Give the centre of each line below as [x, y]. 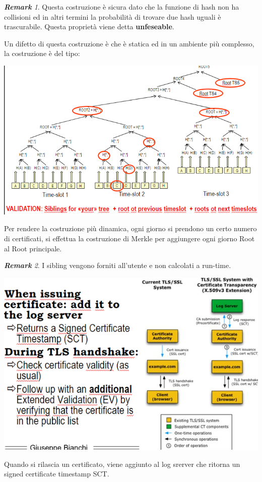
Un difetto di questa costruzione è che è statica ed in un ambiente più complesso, [129, 43]
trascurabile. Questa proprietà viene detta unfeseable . [89, 26]
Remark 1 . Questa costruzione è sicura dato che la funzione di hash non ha [122, 7]
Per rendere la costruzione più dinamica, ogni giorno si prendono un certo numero [130, 228]
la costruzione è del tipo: [42, 53]
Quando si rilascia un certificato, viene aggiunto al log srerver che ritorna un [122, 464]
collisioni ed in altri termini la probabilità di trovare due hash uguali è [113, 16]
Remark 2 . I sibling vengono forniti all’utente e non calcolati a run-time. [118, 265]
